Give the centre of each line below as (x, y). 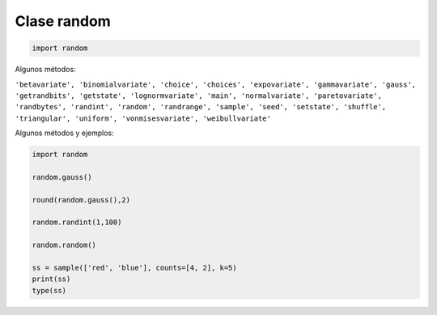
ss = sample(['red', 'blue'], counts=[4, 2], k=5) (135, 268)
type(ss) (49, 290)
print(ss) (51, 279)
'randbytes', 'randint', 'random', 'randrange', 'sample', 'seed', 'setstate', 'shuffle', (201, 107)
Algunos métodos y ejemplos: (65, 133)
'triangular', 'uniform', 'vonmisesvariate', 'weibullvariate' (143, 118)
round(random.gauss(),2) (81, 200)
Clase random (63, 21)
